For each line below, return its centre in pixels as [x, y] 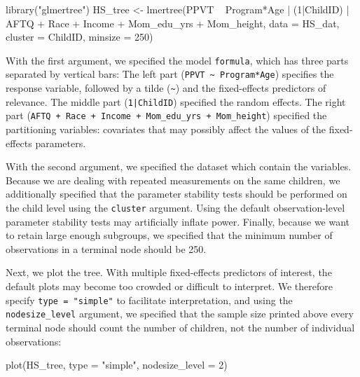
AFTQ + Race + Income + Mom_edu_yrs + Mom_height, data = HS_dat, [173, 23]
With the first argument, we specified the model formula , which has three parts [177, 60]
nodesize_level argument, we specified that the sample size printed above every [180, 314]
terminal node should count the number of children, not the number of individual [180, 327]
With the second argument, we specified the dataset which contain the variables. [179, 166]
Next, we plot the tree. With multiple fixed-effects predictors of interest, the [169, 272]
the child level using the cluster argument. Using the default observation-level [175, 208]
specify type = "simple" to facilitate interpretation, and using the [149, 300]
